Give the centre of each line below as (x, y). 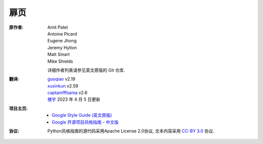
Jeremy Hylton (62, 47)
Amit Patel (58, 27)
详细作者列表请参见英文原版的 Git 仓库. (86, 70)
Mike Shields (60, 61)
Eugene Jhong (62, 41)
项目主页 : (18, 108)
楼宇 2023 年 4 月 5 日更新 (74, 99)
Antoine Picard (62, 34)
